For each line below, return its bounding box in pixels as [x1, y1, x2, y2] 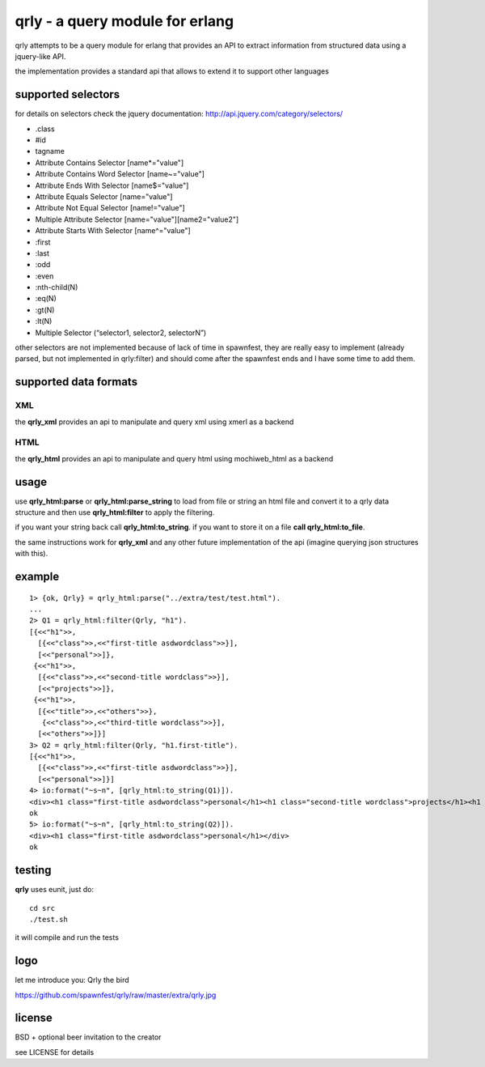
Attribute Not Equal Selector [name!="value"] [35, 203, 185, 213]
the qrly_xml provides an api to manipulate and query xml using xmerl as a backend [15, 417, 294, 427]
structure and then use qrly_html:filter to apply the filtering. [15, 508, 215, 517]
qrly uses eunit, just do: [15, 885, 95, 895]
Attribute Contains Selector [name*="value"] [35, 158, 184, 168]
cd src [29, 903, 56, 912]
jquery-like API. [15, 51, 66, 61]
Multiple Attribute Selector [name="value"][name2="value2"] [35, 215, 239, 224]
